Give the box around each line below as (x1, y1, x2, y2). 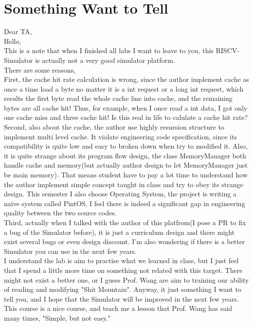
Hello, (4, 36, 21, 46)
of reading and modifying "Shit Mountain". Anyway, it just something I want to (4, 284, 241, 294)
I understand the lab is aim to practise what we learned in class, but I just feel (4, 255, 239, 266)
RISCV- (216, 45, 239, 56)
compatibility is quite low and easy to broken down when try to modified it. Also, (4, 141, 248, 151)
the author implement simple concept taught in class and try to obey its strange (4, 179, 243, 189)
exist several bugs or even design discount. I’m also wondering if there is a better (4, 236, 245, 247)
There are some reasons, (4, 64, 76, 75)
